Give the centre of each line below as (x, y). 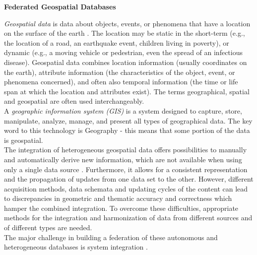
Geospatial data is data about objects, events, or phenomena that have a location (127, 23)
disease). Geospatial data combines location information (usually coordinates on (126, 62)
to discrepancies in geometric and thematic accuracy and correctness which (118, 198)
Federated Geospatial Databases (60, 6)
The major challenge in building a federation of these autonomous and (111, 237)
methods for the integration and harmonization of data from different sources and (128, 218)
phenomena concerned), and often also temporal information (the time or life (121, 82)
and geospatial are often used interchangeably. (74, 101)
